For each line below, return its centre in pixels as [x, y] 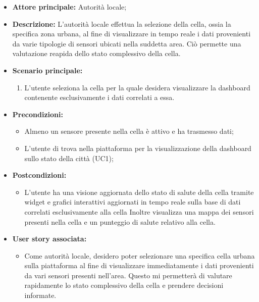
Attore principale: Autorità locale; [69, 7]
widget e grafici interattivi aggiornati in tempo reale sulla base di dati [133, 202]
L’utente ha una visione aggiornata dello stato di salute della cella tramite [139, 192]
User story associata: [49, 239]
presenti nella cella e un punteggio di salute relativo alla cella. [120, 221]
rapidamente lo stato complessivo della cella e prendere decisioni [124, 285]
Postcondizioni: [39, 175]
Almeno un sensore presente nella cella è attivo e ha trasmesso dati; [129, 131]
